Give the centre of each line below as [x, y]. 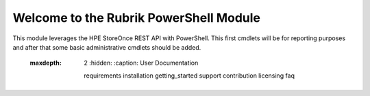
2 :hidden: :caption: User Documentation [141, 63]
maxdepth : [46, 63]
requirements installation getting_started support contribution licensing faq [189, 76]
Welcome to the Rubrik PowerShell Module [136, 18]
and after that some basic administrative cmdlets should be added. [107, 47]
